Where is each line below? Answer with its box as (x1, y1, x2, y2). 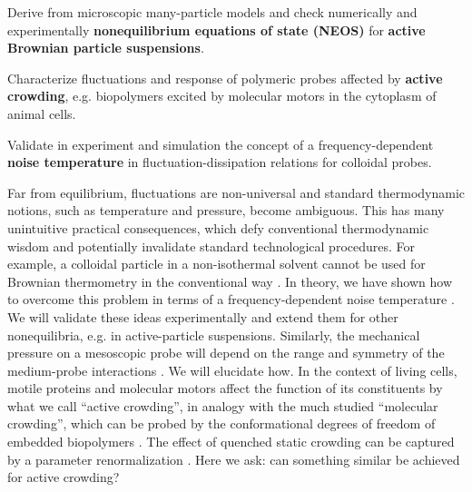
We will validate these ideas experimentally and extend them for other (7, 307, 398, 326)
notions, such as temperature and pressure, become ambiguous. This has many (7, 201, 445, 220)
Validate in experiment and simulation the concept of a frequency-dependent (7, 134, 434, 153)
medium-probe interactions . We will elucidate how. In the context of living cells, (7, 360, 457, 379)
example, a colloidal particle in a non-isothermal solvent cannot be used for (7, 254, 426, 273)
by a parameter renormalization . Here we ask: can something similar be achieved (7, 449, 460, 468)
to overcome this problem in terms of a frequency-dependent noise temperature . (7, 290, 455, 309)
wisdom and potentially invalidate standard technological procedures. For (7, 236, 416, 255)
